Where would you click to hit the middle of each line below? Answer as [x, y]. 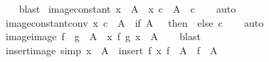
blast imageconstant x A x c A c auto [127, 8]
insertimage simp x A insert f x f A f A [111, 50]
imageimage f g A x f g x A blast [103, 36]
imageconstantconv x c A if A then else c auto [134, 22]
